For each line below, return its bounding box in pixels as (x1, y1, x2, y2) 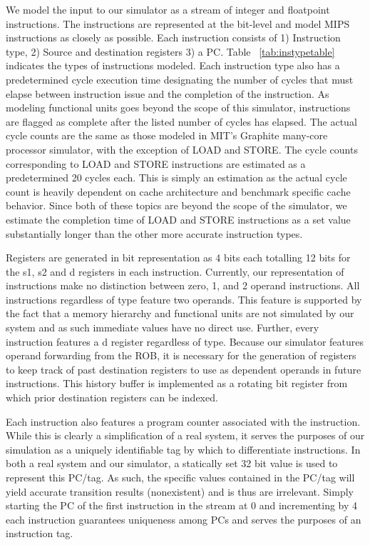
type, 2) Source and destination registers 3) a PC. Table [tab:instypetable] (6, 44, 335, 59)
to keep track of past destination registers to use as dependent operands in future (6, 361, 361, 376)
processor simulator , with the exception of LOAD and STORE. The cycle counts (6, 141, 358, 156)
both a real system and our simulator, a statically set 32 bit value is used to (6, 456, 338, 471)
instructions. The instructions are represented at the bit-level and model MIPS (6, 16, 350, 31)
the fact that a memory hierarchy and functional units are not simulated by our (6, 306, 354, 321)
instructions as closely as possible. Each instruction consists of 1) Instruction (6, 30, 341, 45)
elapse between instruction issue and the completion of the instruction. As (6, 86, 329, 101)
